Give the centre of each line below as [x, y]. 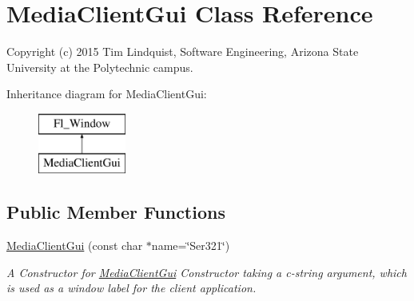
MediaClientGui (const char [75, 246]
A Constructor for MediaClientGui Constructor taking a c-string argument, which [207, 272]
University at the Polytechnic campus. [100, 67]
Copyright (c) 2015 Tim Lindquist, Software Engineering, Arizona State [183, 51]
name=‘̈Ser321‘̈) [191, 246]
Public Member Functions [116, 212]
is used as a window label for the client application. [131, 288]
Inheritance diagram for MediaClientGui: [107, 94]
